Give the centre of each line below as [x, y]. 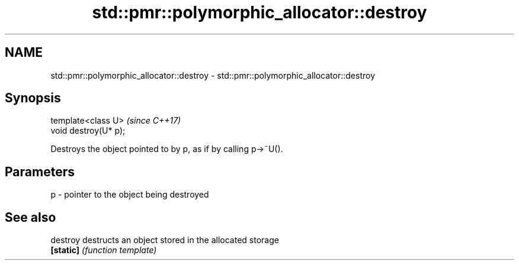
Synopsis [33, 98]
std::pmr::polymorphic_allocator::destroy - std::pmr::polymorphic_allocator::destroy [213, 75]
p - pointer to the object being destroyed [130, 195]
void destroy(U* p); [88, 131]
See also [31, 217]
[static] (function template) [104, 250]
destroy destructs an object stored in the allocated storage [165, 240]
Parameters [40, 172]
